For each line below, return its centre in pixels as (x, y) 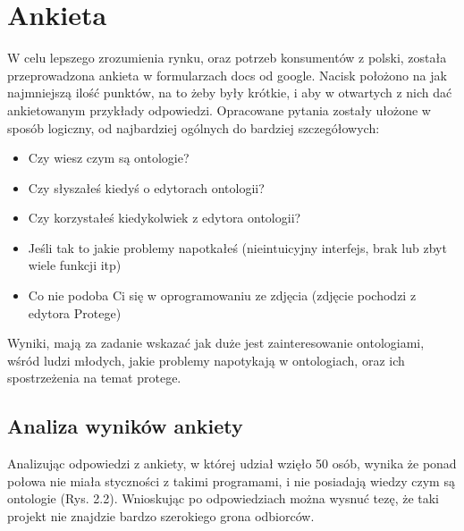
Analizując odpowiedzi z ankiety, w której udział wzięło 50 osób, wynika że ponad (232, 464)
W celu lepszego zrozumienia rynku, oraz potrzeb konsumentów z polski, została (227, 58)
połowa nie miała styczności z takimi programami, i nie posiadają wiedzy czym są (231, 480)
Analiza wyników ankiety (125, 426)
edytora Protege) (75, 312)
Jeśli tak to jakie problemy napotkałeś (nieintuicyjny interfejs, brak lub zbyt (237, 247)
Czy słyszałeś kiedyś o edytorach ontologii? (146, 187)
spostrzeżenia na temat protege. (94, 378)
